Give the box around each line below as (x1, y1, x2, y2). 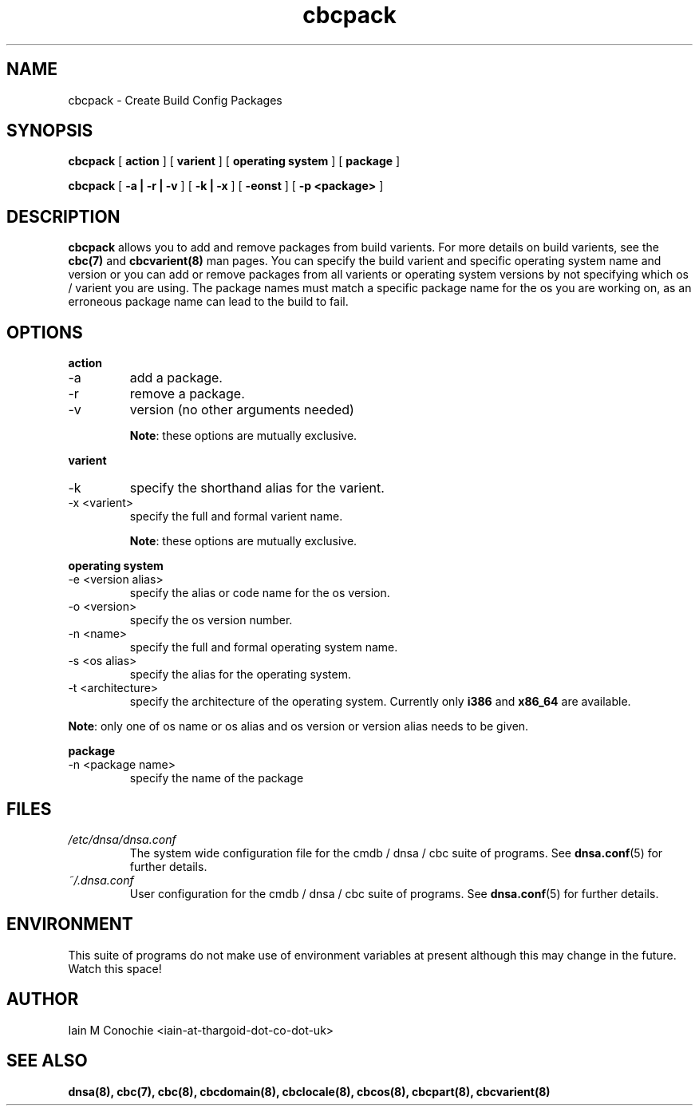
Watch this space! (68, 961, 162, 975)
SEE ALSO (6, 1051, 88, 1071)
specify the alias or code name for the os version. (129, 586, 390, 600)
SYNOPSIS (6, 121, 93, 141)
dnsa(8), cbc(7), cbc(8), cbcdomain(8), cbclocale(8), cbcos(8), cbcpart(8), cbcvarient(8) (68, 1084, 551, 1098)
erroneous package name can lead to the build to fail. (68, 295, 349, 309)
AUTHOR (6, 989, 79, 1010)
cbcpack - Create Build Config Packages (68, 93, 282, 107)
